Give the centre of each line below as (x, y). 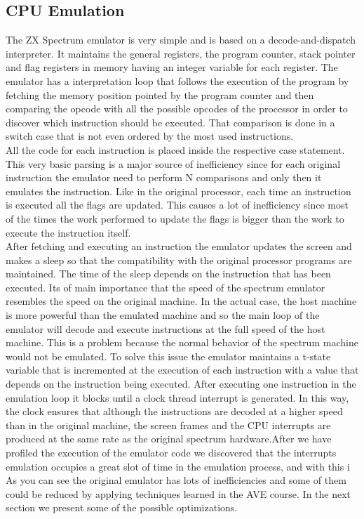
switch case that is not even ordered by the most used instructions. (150, 136)
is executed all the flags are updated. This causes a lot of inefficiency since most (177, 205)
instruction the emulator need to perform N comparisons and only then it (164, 177)
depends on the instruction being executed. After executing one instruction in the (181, 384)
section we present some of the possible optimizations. (122, 507)
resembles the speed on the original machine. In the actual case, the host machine (181, 301)
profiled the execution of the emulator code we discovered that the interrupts (171, 453)
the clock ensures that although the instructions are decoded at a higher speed (174, 411)
